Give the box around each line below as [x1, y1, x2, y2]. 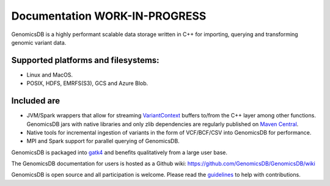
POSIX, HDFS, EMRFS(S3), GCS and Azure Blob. [26, 80, 148, 87]
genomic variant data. [11, 39, 67, 46]
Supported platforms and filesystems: [11, 55, 159, 65]
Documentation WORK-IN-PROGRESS [11, 9, 207, 23]
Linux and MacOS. [26, 71, 73, 78]
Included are [11, 95, 61, 106]
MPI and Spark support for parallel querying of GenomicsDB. [26, 138, 180, 145]
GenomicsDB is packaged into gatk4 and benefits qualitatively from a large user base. [11, 149, 228, 156]
